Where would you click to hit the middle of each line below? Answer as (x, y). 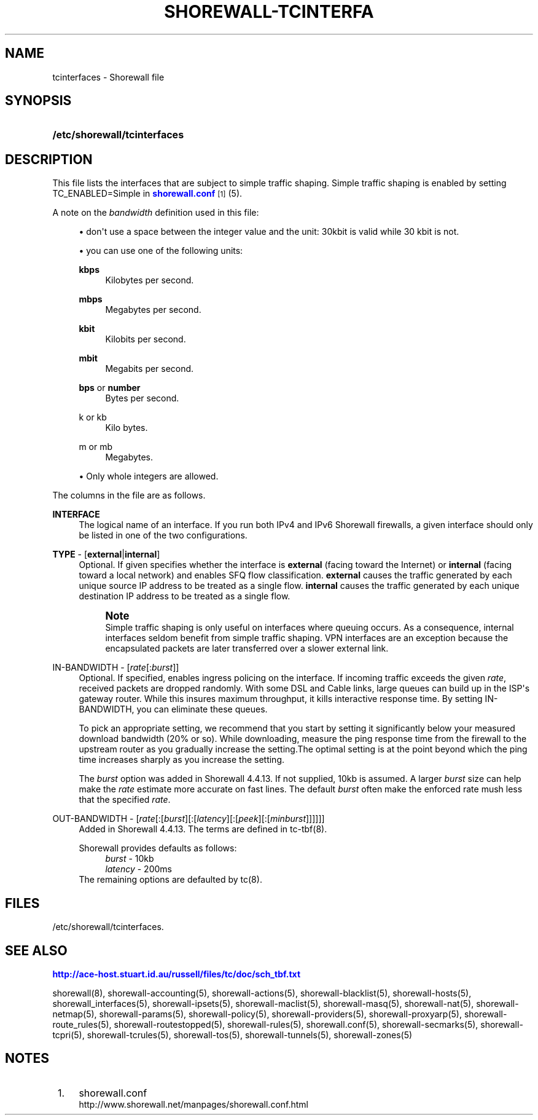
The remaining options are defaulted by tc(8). (170, 880)
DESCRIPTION (49, 159)
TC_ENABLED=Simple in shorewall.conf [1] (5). (147, 194)
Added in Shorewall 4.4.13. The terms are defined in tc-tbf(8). (203, 829)
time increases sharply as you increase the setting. (182, 760)
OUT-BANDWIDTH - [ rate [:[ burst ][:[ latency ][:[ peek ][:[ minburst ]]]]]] (189, 819)
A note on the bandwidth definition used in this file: (156, 213)
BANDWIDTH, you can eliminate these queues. (173, 709)
